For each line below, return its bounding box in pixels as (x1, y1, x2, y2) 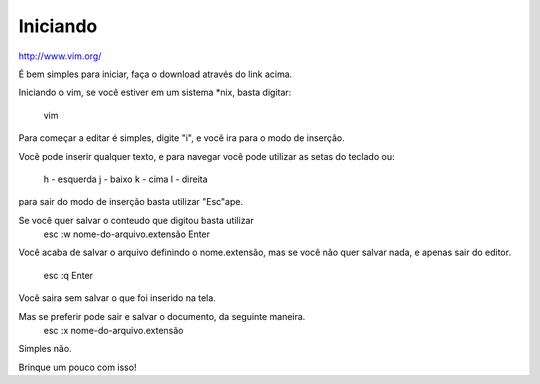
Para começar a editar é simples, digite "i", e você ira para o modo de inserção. (18, 132, 345, 144)
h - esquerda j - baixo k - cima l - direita (43, 173, 209, 185)
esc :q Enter (43, 269, 94, 281)
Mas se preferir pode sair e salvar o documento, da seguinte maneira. (18, 310, 306, 322)
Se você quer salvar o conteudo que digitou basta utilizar (18, 214, 254, 226)
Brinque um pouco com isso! (18, 361, 137, 373)
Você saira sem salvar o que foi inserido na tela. (18, 292, 217, 304)
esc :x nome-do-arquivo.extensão (43, 325, 184, 337)
